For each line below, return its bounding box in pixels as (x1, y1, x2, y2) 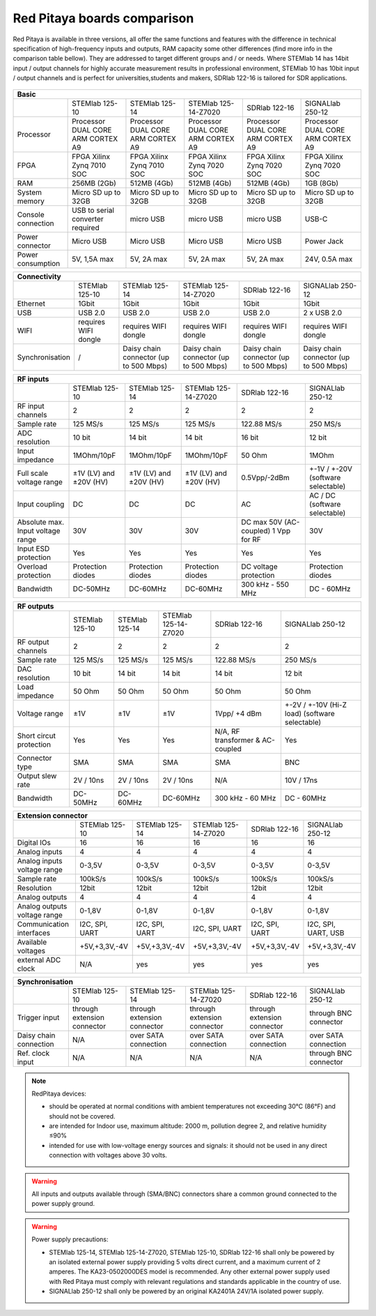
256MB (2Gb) (72, 178, 116, 188)
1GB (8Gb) (304, 178, 339, 188)
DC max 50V (241, 517, 283, 527)
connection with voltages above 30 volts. (49, 1151, 167, 1160)
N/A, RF (214, 726, 240, 736)
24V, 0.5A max (304, 254, 353, 264)
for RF (241, 534, 261, 544)
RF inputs (17, 374, 49, 384)
